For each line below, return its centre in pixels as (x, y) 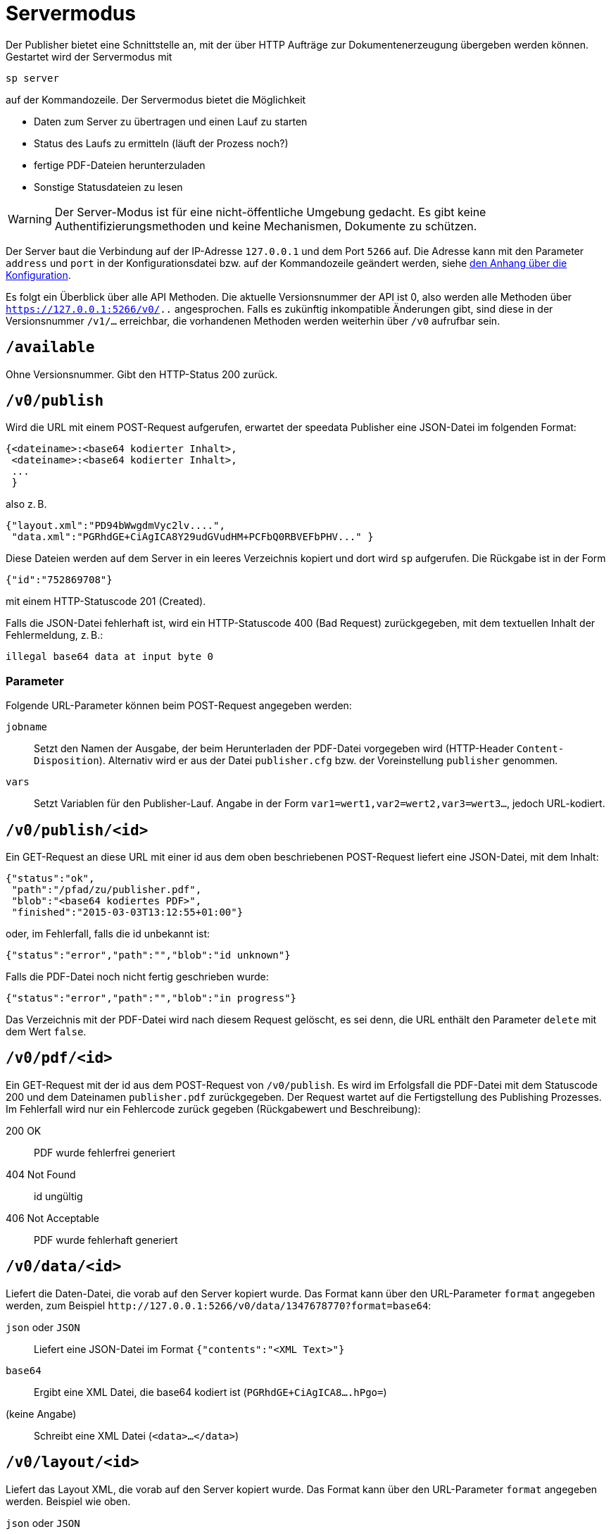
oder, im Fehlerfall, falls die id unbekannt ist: (108, 934)
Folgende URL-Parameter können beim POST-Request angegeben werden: (179, 706)
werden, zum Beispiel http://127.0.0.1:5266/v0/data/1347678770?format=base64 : (219, 1305)
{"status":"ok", (50, 879)
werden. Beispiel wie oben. (68, 1501)
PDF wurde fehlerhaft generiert (106, 1240)
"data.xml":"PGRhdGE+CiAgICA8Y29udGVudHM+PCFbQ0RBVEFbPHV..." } (193, 537)
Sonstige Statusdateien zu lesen (108, 187)
